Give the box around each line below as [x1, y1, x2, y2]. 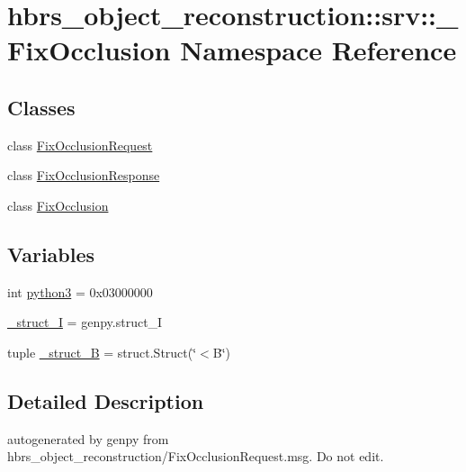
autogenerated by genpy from [7, 429, 169, 448]
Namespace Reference [180, 32, 457, 68]
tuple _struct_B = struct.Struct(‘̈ [7, 342, 197, 361]
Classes [7, 93, 76, 121]
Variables [7, 240, 95, 268]
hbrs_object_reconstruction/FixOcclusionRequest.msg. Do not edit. [7, 447, 384, 466]
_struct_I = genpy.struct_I [7, 313, 163, 331]
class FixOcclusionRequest [7, 135, 153, 154]
